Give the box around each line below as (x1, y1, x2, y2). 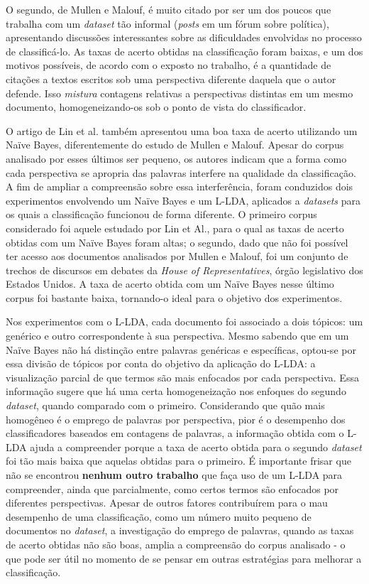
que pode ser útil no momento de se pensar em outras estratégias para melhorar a (6, 551, 362, 566)
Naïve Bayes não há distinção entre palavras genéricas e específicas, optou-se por (6, 342, 356, 357)
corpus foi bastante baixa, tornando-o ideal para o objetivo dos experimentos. (6, 290, 343, 305)
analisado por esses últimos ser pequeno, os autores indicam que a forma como (6, 151, 347, 166)
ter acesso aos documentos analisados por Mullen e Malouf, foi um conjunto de (6, 249, 348, 264)
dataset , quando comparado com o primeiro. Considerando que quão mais (6, 398, 325, 413)
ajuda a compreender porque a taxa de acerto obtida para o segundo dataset (30, 439, 362, 454)
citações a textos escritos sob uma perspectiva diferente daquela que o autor (6, 71, 336, 86)
